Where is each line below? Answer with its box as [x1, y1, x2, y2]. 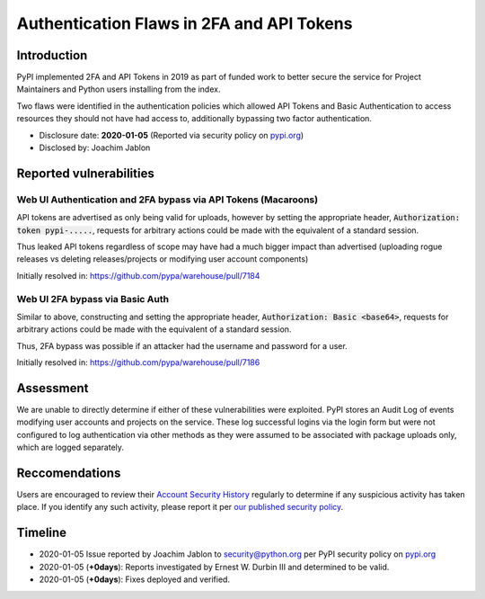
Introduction [16, 48, 88, 63]
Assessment [16, 380, 89, 396]
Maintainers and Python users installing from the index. [16, 84, 221, 94]
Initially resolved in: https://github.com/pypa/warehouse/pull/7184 [16, 270, 260, 281]
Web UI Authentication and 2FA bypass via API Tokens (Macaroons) [16, 193, 319, 206]
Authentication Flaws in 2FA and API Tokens [16, 13, 353, 33]
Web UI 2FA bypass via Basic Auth [16, 292, 170, 305]
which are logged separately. [16, 442, 125, 453]
